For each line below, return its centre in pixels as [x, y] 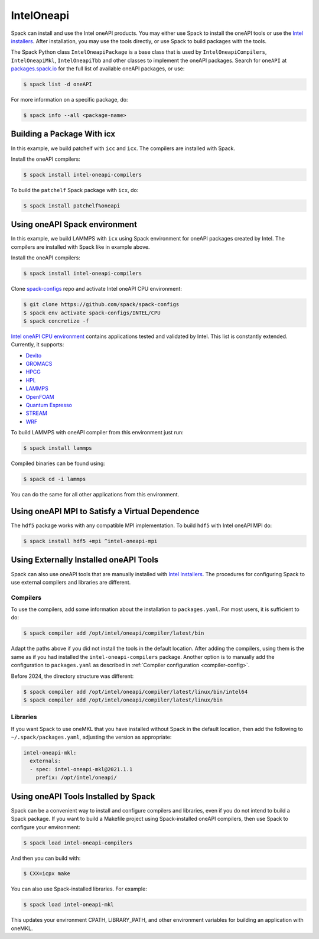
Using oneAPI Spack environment [74, 225]
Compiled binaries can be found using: [58, 463]
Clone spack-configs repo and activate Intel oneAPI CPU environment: [97, 289]
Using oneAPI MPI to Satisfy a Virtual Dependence [105, 511]
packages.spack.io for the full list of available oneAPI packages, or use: [98, 69]
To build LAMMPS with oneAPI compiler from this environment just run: [97, 433]
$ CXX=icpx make [47, 874]
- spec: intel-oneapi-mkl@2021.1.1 [81, 769]
